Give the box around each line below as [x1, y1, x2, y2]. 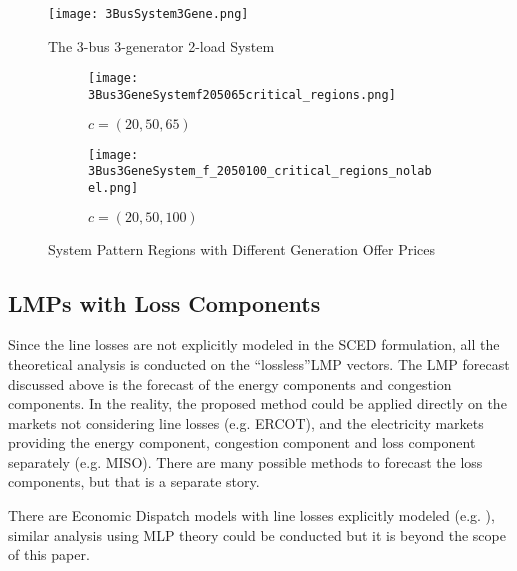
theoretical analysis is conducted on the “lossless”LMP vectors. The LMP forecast [8, 353, 510, 374]
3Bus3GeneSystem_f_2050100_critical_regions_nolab [88, 164, 432, 179]
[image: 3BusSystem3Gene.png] [48, 7, 249, 21]
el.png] [88, 180, 139, 195]
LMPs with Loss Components [8, 287, 321, 318]
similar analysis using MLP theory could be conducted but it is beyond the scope [8, 524, 506, 545]
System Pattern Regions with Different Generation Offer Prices [48, 238, 436, 259]
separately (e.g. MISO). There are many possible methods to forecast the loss [8, 451, 483, 472]
